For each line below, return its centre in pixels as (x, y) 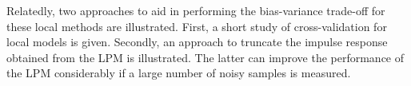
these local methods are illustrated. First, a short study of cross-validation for (197, 26)
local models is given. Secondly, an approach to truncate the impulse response (197, 42)
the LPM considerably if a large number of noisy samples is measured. (179, 73)
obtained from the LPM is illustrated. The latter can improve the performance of (205, 57)
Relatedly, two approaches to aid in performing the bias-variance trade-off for (196, 10)
